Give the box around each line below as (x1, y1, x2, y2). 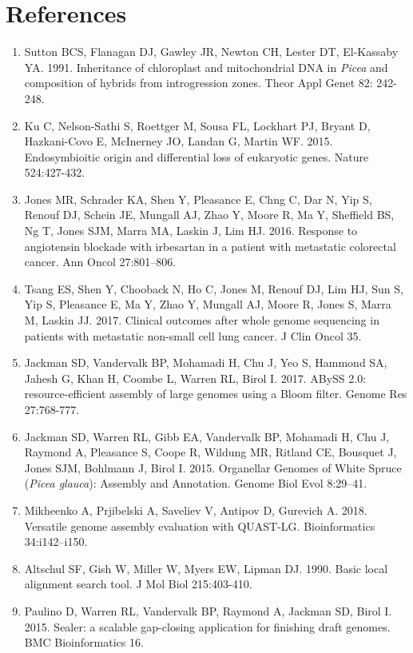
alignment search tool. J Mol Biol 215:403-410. (24, 575, 252, 592)
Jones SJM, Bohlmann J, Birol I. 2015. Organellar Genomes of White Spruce (24, 459, 402, 476)
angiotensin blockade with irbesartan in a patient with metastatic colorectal (24, 237, 396, 254)
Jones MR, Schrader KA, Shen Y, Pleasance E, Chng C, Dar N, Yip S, (24, 190, 372, 207)
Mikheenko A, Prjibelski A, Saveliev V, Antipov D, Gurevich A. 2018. (24, 501, 367, 518)
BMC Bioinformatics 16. (24, 634, 144, 651)
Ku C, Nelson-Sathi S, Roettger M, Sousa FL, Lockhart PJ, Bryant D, (24, 117, 371, 133)
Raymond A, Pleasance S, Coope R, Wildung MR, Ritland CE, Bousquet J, (24, 444, 397, 460)
